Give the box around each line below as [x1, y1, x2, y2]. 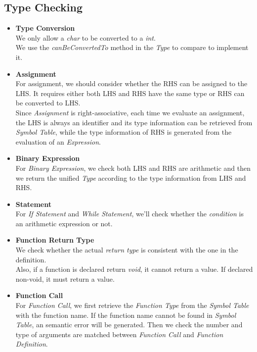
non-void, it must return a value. [15, 273, 115, 284]
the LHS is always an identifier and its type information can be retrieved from [15, 117, 253, 127]
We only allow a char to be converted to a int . [15, 32, 156, 43]
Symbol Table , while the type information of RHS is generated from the [15, 127, 232, 137]
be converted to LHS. [15, 98, 81, 108]
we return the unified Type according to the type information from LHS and [15, 172, 246, 183]
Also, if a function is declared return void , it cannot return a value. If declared [15, 264, 253, 274]
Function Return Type [15, 235, 94, 245]
